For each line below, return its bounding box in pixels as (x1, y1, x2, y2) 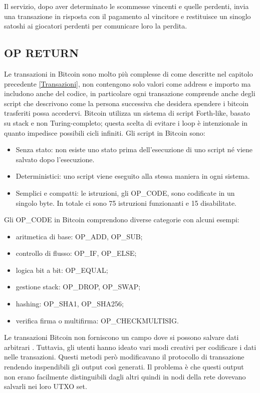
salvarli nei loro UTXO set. (4, 381, 87, 391)
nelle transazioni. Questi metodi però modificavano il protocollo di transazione (4, 351, 244, 362)
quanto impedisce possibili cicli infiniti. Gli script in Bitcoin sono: (4, 127, 205, 138)
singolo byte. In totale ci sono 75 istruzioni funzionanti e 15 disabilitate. (16, 197, 236, 208)
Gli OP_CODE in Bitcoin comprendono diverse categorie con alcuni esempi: (4, 214, 239, 225)
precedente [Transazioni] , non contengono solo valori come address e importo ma (4, 78, 251, 89)
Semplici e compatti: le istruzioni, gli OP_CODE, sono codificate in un (16, 187, 235, 198)
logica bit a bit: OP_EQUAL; (16, 264, 108, 275)
